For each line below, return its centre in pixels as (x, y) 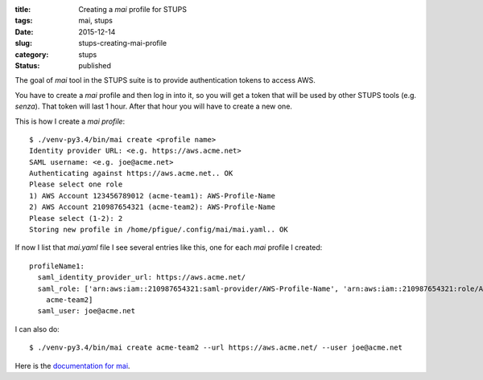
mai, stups (95, 21)
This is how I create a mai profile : (70, 121)
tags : (24, 21)
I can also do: (37, 329)
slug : (23, 43)
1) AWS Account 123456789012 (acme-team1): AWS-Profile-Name (152, 196)
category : (32, 54)
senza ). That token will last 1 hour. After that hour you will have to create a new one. (154, 106)
